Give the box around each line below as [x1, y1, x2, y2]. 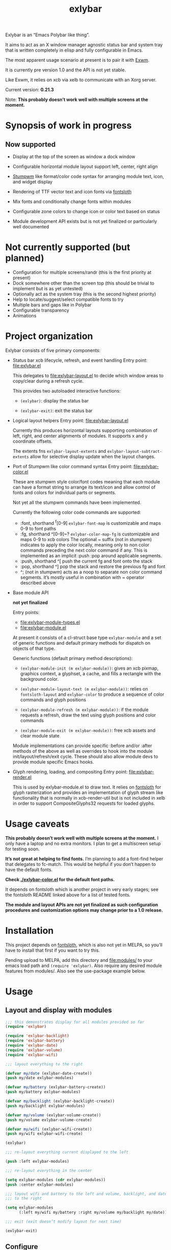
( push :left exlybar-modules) [5, 1159, 70, 1164]
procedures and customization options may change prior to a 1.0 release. [5, 907, 163, 913]
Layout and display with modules [5, 1006, 112, 1015]
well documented [12, 224, 49, 230]
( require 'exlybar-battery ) [5, 1038, 65, 1043]
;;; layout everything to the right [5, 1061, 83, 1066]
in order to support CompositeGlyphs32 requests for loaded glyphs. [12, 800, 155, 806]
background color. [20, 676, 59, 682]
